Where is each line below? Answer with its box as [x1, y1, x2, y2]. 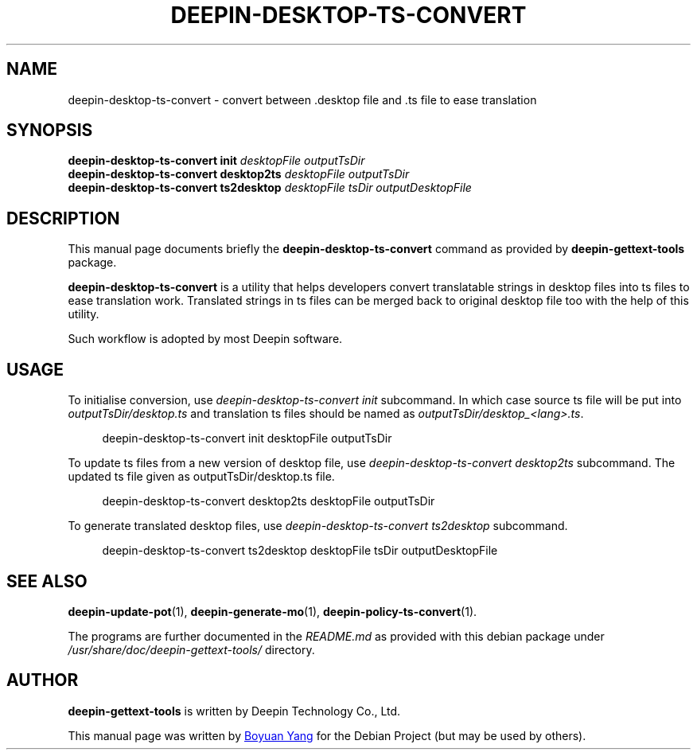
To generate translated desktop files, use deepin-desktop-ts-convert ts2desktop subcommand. [68, 519, 568, 533]
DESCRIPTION [6, 208, 120, 228]
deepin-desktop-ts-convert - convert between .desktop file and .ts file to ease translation [68, 92, 537, 107]
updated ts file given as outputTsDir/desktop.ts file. [68, 470, 335, 484]
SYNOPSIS [6, 120, 93, 141]
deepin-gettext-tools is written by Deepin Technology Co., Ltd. [68, 703, 401, 718]
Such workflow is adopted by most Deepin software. [68, 332, 343, 346]
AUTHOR [6, 670, 79, 691]
